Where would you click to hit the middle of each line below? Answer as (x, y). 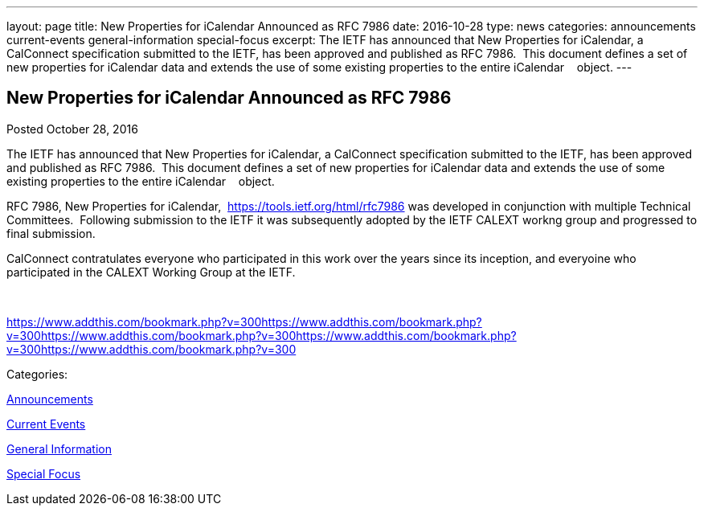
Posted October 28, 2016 (72, 129)
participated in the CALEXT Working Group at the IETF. (151, 272)
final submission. (51, 233)
